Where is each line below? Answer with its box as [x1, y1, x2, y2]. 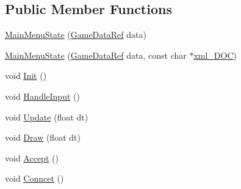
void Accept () [5, 151, 59, 164]
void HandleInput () [5, 89, 80, 102]
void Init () [5, 69, 47, 82]
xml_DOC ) [193, 48, 237, 61]
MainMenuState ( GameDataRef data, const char [5, 48, 187, 61]
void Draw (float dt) [5, 131, 81, 144]
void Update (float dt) [5, 110, 88, 123]
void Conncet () [5, 172, 64, 185]
